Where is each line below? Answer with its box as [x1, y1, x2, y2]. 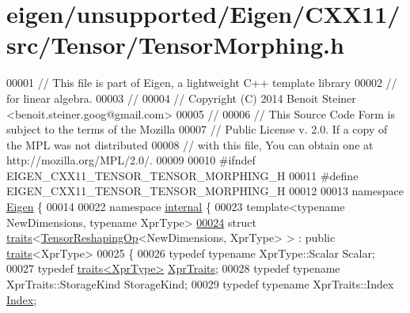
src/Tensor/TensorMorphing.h [6, 28, 344, 61]
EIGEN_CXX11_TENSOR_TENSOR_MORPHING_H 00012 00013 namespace [6, 183, 404, 199]
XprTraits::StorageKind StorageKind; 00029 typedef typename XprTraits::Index [6, 276, 394, 292]
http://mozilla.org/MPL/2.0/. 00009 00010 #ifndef [6, 152, 256, 168]
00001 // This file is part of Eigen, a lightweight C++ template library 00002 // [6, 74, 397, 91]
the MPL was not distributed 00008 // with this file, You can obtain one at [6, 136, 374, 153]
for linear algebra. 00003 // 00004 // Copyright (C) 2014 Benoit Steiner [6, 89, 356, 106]
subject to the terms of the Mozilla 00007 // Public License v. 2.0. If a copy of [6, 121, 388, 138]
